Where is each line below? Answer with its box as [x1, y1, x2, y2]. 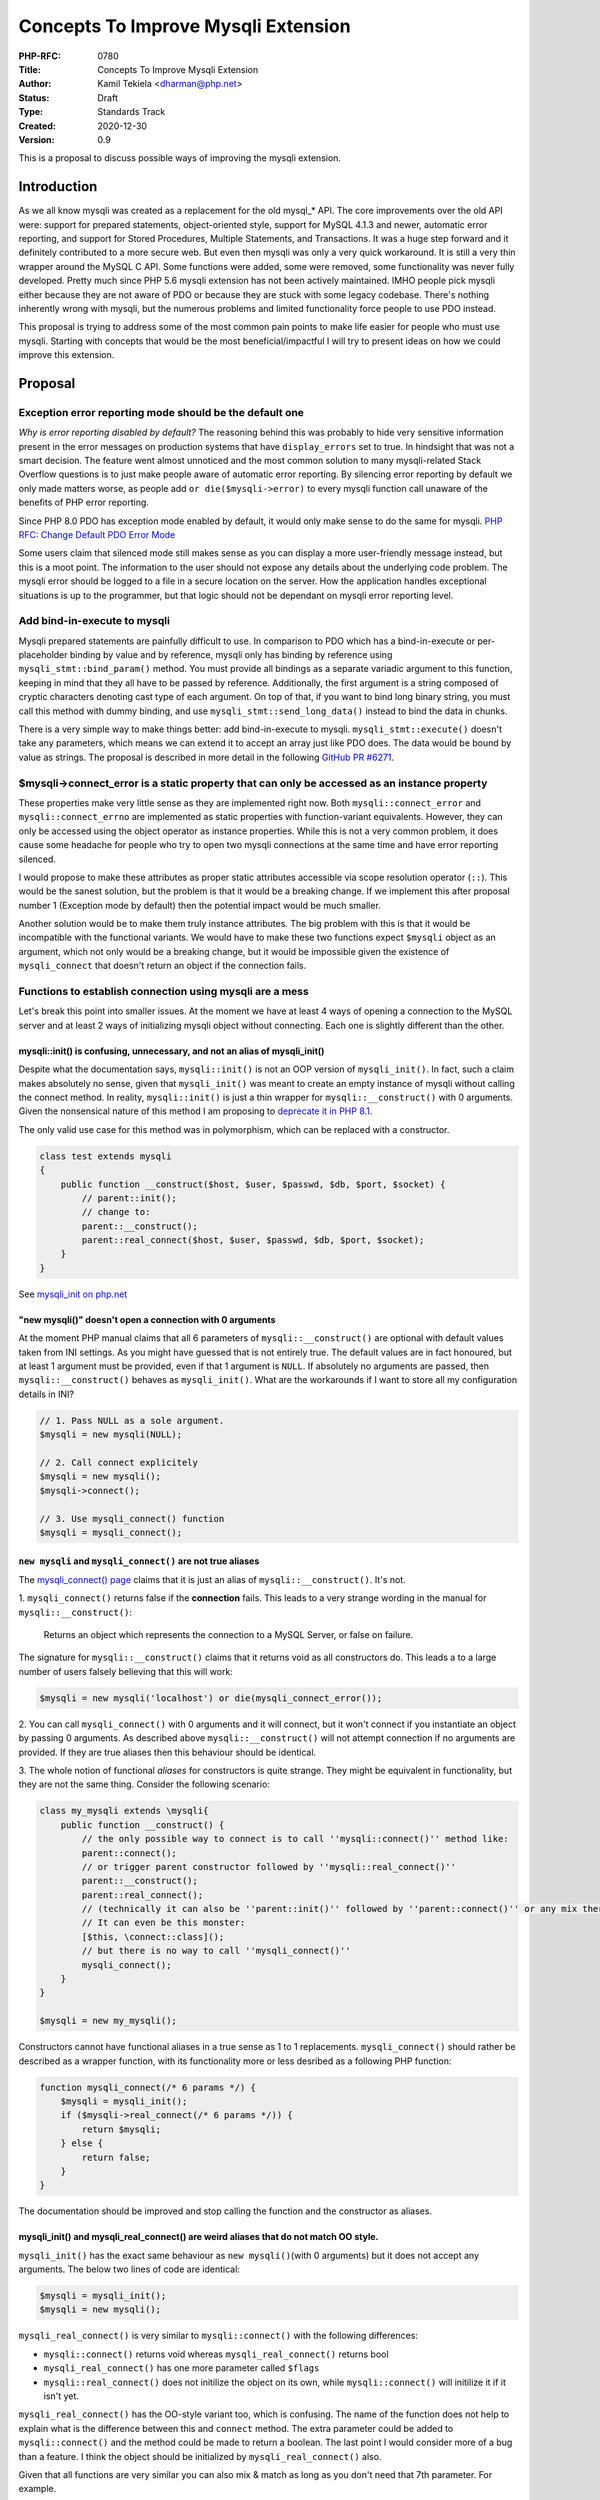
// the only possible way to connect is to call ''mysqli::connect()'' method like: [81, 1833, 509, 1845]
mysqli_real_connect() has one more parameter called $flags [43, 2362, 320, 2374]
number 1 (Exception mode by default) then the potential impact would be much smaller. [18, 899, 382, 911]
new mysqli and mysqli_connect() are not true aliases [18, 1555, 260, 1567]
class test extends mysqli [39, 1150, 172, 1162]
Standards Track [97, 106, 166, 118]
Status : [18, 91, 50, 104]
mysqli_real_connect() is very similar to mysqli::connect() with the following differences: [18, 2330, 419, 2342]
